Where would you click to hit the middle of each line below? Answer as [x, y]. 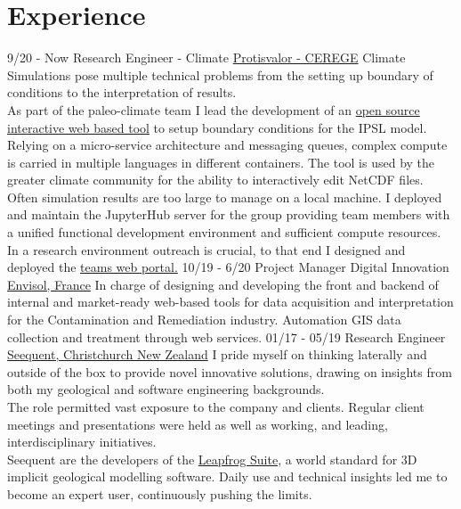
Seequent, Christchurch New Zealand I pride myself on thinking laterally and [217, 354]
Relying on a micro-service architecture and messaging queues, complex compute [227, 145]
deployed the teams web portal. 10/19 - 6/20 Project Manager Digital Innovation [228, 267]
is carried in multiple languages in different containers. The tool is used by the [221, 162]
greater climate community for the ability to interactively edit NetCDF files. [215, 180]
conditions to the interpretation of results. [122, 92]
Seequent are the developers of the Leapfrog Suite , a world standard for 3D [212, 459]
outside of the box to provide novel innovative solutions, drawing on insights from [230, 371]
